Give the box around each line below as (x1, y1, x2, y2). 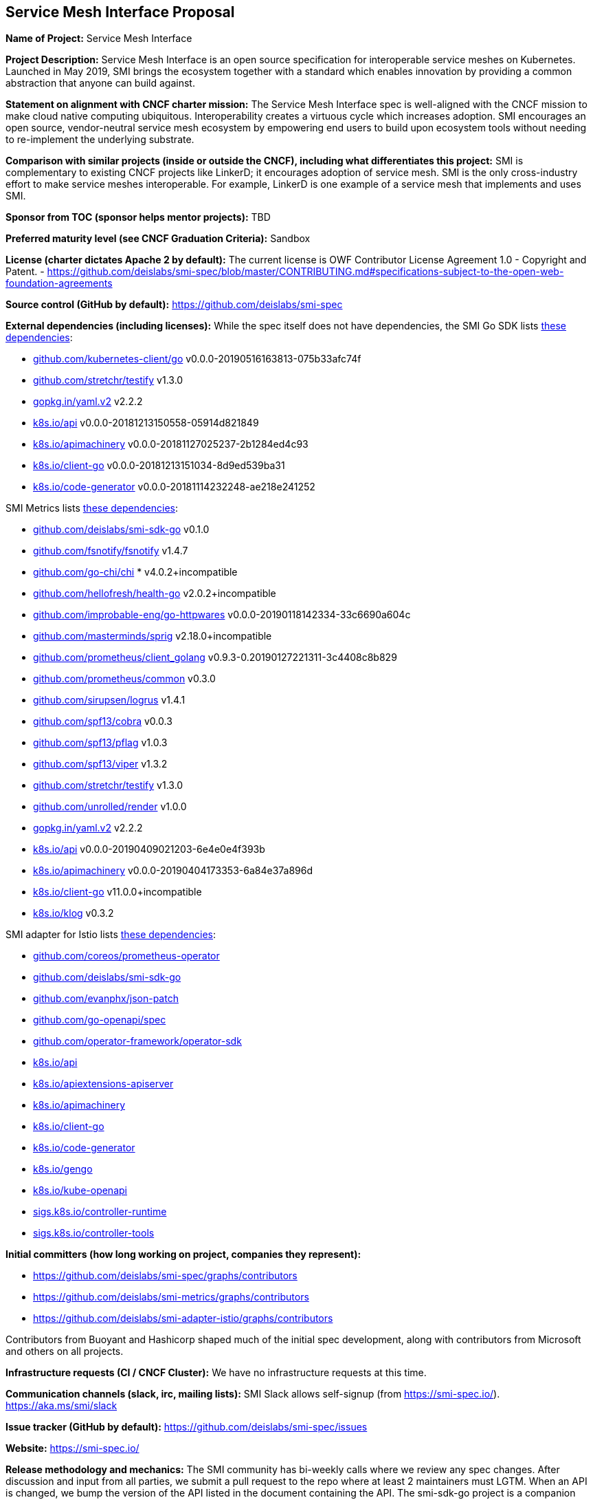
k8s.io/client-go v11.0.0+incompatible (33, 886, 202, 898)
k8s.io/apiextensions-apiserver (33, 1078, 174, 1090)
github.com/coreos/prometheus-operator (33, 950, 220, 962)
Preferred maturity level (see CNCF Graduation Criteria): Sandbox (5, 232, 311, 245)
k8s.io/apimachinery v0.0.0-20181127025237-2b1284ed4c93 (33, 438, 309, 450)
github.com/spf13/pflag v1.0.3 (33, 737, 168, 749)
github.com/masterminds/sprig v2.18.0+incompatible (33, 630, 272, 642)
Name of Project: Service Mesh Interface (5, 32, 192, 45)
